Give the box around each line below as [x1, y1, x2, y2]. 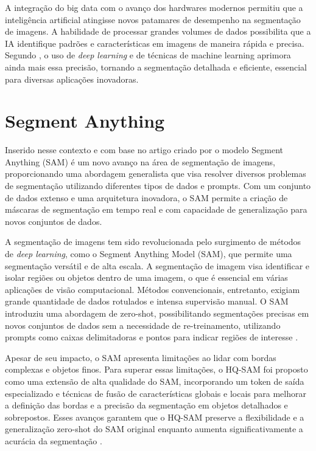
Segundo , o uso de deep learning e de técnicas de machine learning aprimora [5, 49, 291, 61]
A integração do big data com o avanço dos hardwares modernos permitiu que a [5, 1, 303, 13]
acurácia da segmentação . [5, 434, 102, 447]
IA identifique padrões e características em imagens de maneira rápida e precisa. [5, 36, 304, 49]
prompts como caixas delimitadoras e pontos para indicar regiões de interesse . [5, 331, 298, 343]
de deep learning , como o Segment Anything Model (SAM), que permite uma [5, 247, 292, 260]
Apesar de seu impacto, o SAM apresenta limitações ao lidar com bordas [5, 351, 276, 363]
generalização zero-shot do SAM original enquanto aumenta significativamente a [5, 422, 303, 435]
